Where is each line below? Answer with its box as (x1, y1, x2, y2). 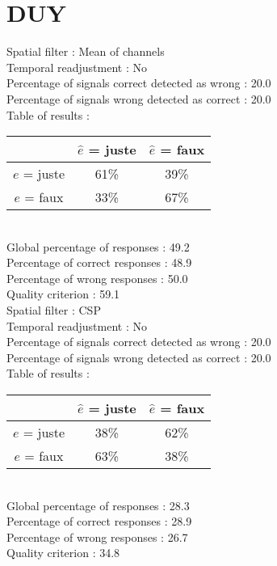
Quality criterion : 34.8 (6, 544, 120, 561)
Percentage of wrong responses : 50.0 (6, 269, 188, 286)
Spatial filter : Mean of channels (6, 43, 165, 60)
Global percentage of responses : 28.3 (6, 496, 190, 513)
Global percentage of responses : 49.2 (6, 238, 190, 255)
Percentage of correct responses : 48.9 (6, 254, 192, 271)
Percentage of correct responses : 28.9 (6, 513, 192, 530)
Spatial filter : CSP (6, 302, 101, 319)
